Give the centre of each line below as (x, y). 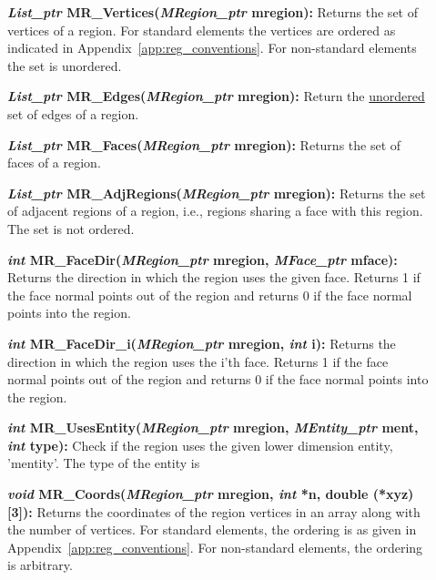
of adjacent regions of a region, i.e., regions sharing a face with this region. (215, 211)
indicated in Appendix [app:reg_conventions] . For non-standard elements (212, 48)
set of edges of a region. (73, 113)
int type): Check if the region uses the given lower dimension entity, (200, 445)
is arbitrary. (40, 565)
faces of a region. (54, 163)
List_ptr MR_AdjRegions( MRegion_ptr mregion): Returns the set (217, 193)
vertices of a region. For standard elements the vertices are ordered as (202, 30)
